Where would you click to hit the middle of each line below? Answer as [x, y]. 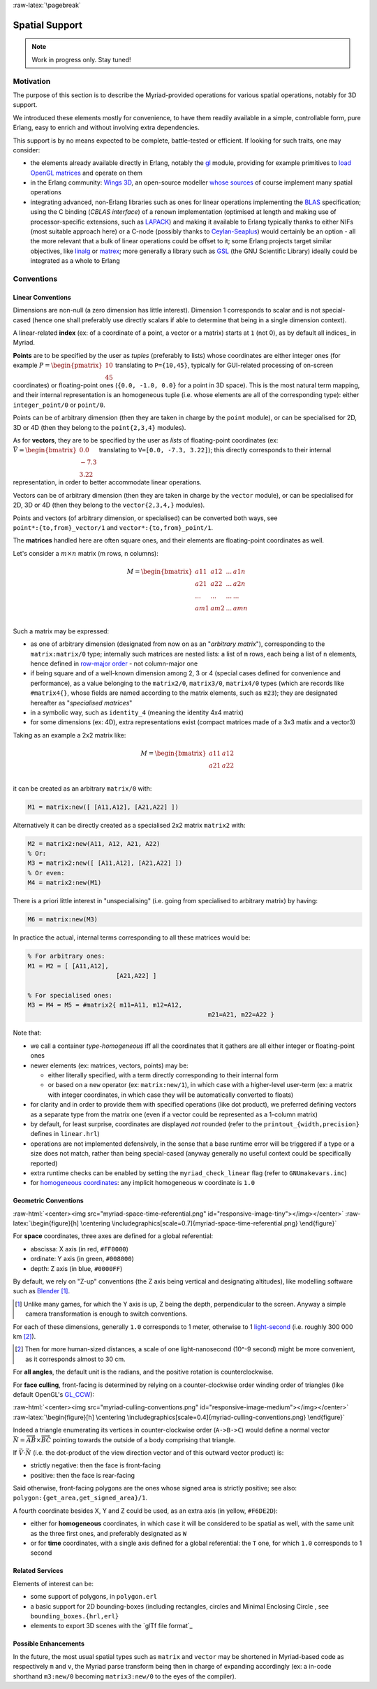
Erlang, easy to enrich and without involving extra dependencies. [106, 128]
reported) [44, 1163]
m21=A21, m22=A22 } [241, 1015]
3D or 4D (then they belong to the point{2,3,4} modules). [99, 427]
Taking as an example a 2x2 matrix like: [69, 735]
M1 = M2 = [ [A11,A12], [68, 966]
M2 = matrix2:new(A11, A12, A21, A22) [94, 843]
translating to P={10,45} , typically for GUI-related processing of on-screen [224, 365]
